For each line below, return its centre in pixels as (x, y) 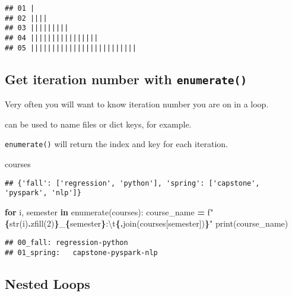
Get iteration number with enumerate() (126, 79)
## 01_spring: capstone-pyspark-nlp (81, 252)
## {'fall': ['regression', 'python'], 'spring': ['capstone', (132, 183)
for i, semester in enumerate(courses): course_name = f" (109, 211)
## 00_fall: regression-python (66, 243)
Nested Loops (47, 283)
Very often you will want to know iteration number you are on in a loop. (137, 104)
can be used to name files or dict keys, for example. (98, 124)
